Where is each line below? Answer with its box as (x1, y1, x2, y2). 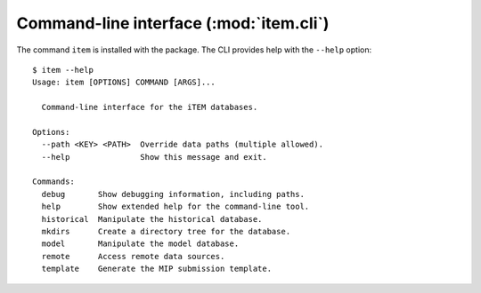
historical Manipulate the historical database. (41, 214, 263, 224)
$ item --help (32, 65, 94, 75)
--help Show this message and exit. (41, 152, 267, 162)
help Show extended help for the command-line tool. (41, 202, 310, 212)
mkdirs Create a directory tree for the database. (41, 226, 291, 237)
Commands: (32, 177, 75, 186)
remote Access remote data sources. (41, 251, 225, 261)
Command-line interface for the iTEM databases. (41, 102, 258, 113)
